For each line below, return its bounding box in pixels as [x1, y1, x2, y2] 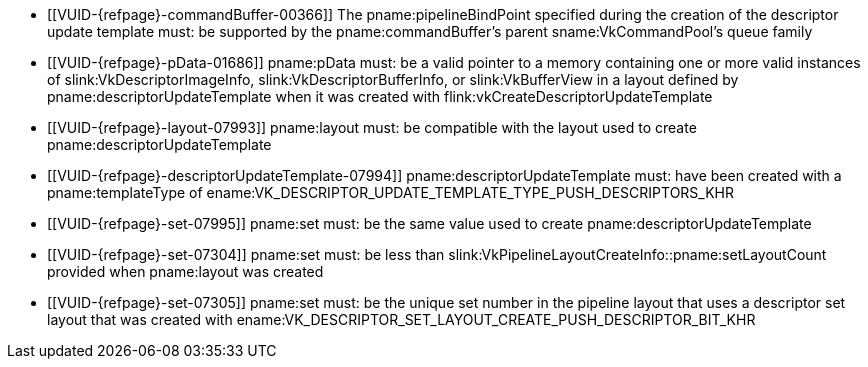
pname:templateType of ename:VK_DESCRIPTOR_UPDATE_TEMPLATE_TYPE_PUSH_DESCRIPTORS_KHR [47, 184, 735, 201]
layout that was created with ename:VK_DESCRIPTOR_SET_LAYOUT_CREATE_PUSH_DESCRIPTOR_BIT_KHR [47, 311, 756, 328]
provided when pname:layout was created [47, 263, 324, 280]
